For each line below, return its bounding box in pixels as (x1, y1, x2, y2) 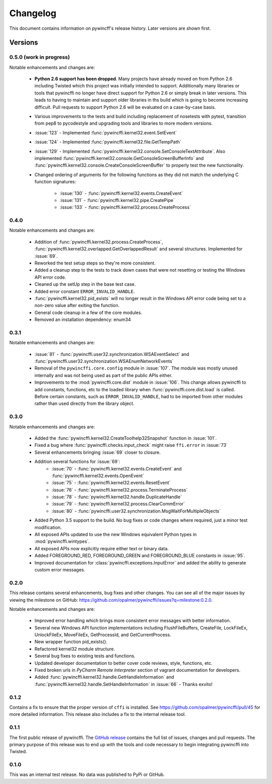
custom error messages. (34, 567, 86, 572)
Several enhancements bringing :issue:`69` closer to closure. (34, 449, 161, 455)
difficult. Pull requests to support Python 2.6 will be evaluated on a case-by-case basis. (34, 104, 216, 110)
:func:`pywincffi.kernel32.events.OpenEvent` (51, 473, 145, 479)
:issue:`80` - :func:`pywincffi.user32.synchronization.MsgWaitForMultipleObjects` (51, 508, 221, 514)
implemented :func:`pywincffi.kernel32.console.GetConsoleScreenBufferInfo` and (34, 155, 204, 161)
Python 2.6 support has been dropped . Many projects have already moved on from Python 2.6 (34, 76, 233, 82)
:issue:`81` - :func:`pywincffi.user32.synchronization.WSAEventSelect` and (34, 351, 189, 357)
